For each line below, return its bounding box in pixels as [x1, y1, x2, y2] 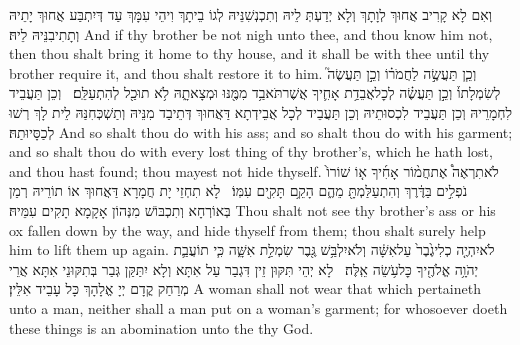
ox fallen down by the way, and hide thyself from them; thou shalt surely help [9, 219, 486, 240]
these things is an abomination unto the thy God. [9, 317, 314, 338]
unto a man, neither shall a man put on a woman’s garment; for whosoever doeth [9, 297, 508, 318]
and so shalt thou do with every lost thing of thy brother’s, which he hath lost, [9, 141, 493, 162]
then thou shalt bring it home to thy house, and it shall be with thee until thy [9, 43, 490, 64]
